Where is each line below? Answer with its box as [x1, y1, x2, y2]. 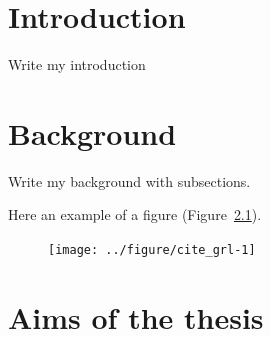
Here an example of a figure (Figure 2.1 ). [8, 204, 262, 225]
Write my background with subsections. [8, 170, 251, 191]
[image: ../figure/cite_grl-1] [48, 243, 256, 258]
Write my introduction [8, 54, 146, 75]
